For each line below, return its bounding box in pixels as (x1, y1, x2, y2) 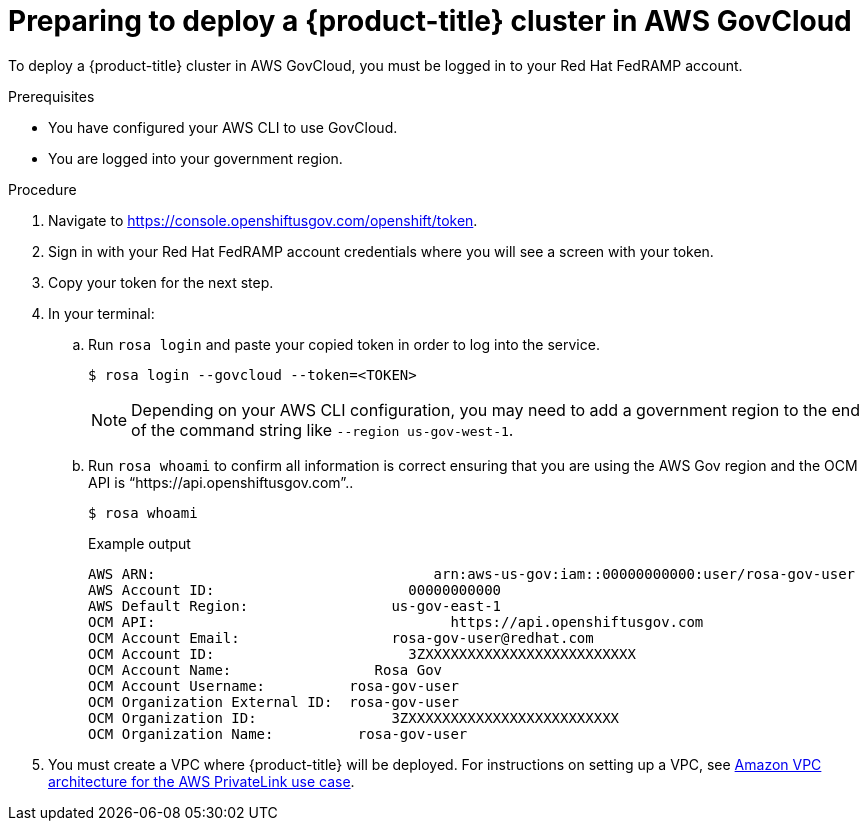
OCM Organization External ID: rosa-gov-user (88, 693, 459, 710)
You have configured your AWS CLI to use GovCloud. (48, 118, 398, 136)
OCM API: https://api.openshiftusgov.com (88, 613, 704, 630)
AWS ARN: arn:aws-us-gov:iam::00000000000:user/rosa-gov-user (88, 565, 856, 582)
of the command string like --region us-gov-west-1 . (131, 419, 514, 440)
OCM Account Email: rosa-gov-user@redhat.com (88, 629, 594, 646)
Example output (88, 534, 191, 552)
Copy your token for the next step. (48, 273, 274, 291)
